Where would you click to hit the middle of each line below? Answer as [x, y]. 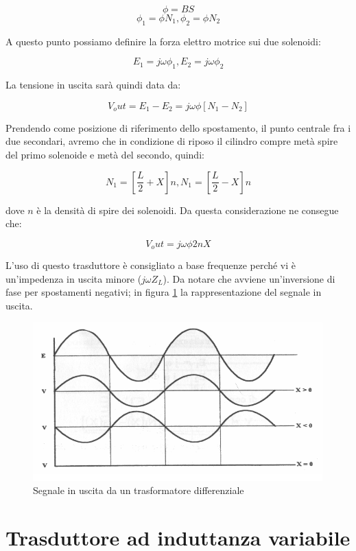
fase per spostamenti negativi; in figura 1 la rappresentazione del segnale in [164, 292]
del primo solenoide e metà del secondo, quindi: [105, 154]
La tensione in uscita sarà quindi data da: [93, 85]
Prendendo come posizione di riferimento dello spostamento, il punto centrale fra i [178, 127]
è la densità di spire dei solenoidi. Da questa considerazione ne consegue [188, 210]
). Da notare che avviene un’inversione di [249, 278]
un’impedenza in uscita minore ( [74, 278]
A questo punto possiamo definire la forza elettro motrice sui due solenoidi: [163, 41]
